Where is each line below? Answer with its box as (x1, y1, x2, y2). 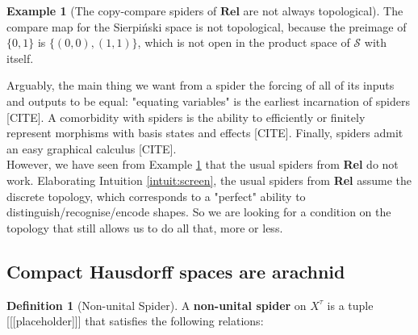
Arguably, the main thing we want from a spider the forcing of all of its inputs (6, 77, 395, 94)
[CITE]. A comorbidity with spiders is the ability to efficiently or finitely (6, 108, 366, 125)
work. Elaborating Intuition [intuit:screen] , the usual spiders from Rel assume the (6, 171, 412, 188)
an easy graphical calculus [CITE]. (6, 140, 177, 157)
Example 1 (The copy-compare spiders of (6, 2, 217, 19)
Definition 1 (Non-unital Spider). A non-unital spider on (6, 296, 307, 313)
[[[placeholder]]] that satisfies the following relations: (6, 312, 264, 329)
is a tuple (327, 296, 374, 313)
